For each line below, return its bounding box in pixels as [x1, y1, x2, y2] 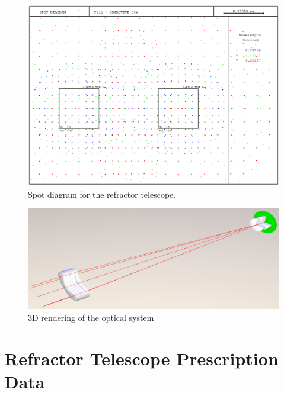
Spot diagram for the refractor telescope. [28, 188, 176, 200]
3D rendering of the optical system [28, 311, 154, 323]
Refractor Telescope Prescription [4, 346, 279, 370]
